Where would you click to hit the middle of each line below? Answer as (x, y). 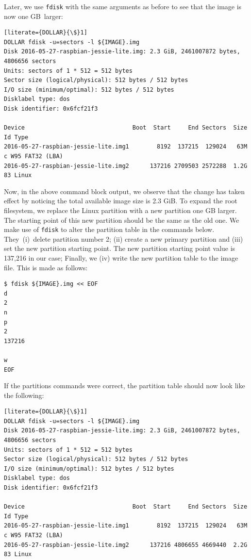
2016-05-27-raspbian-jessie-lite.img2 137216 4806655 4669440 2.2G (126, 545)
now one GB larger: (33, 16)
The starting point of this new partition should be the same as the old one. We (122, 220)
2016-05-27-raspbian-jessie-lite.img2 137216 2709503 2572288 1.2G (126, 166)
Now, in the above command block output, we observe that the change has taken (124, 191)
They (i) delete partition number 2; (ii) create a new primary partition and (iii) (124, 239)
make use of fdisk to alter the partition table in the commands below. (109, 229)
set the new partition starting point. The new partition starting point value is (120, 248)
